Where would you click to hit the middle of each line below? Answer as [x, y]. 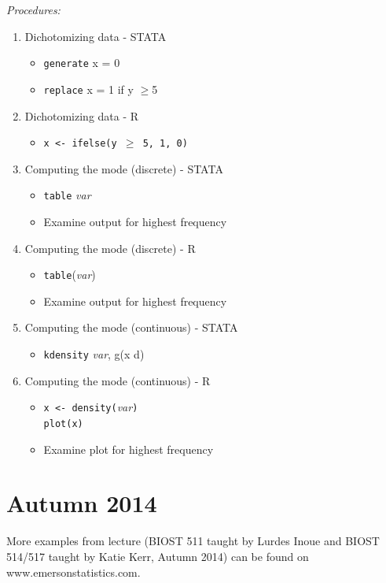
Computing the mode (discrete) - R [110, 248]
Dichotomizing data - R [82, 115]
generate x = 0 [82, 63]
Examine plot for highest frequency [129, 449]
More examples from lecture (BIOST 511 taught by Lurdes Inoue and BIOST [193, 541]
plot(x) [63, 423]
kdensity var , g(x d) [94, 354]
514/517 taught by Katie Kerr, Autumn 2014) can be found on [158, 556]
